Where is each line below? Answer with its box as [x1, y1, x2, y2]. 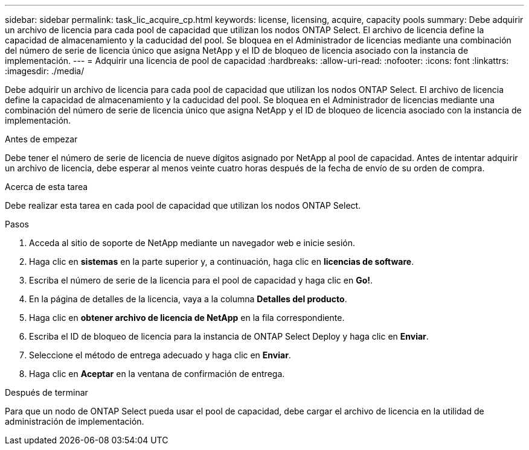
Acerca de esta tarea [5, 182, 88, 192]
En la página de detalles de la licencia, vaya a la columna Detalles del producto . [29, 294, 347, 304]
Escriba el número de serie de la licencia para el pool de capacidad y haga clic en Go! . [29, 275, 373, 285]
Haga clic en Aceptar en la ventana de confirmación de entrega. [29, 369, 285, 379]
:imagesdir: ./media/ [5, 66, 85, 76]
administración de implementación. [5, 416, 144, 426]
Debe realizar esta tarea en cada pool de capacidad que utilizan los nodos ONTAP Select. [5, 200, 361, 211]
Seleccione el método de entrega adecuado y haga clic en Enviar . [29, 350, 291, 360]
